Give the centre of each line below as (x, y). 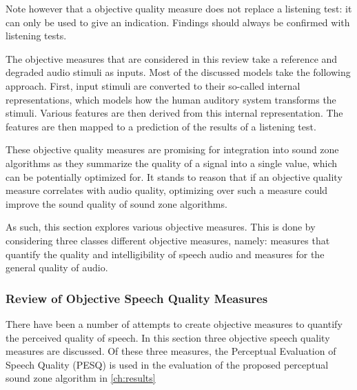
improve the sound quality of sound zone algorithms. (116, 203)
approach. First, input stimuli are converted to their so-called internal (153, 85)
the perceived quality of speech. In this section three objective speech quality (168, 337)
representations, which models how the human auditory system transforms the (171, 99)
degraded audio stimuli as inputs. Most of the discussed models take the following (178, 72)
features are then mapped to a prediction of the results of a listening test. (161, 126)
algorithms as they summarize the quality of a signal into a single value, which (172, 163)
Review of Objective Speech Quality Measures (137, 298)
